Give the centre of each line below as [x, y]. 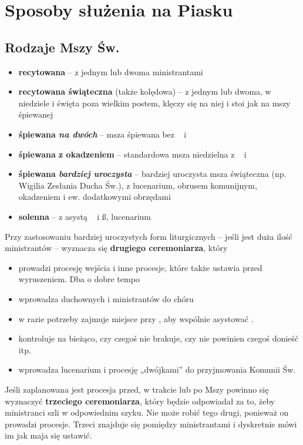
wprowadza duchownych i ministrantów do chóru [106, 299]
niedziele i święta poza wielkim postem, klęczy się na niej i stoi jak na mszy [154, 103]
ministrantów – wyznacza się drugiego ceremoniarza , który [116, 248]
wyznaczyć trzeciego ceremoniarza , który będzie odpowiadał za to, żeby [140, 401]
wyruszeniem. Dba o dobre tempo [79, 279]
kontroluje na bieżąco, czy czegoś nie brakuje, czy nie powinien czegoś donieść [159, 338]
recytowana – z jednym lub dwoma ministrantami [111, 71]
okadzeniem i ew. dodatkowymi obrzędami [95, 197]
